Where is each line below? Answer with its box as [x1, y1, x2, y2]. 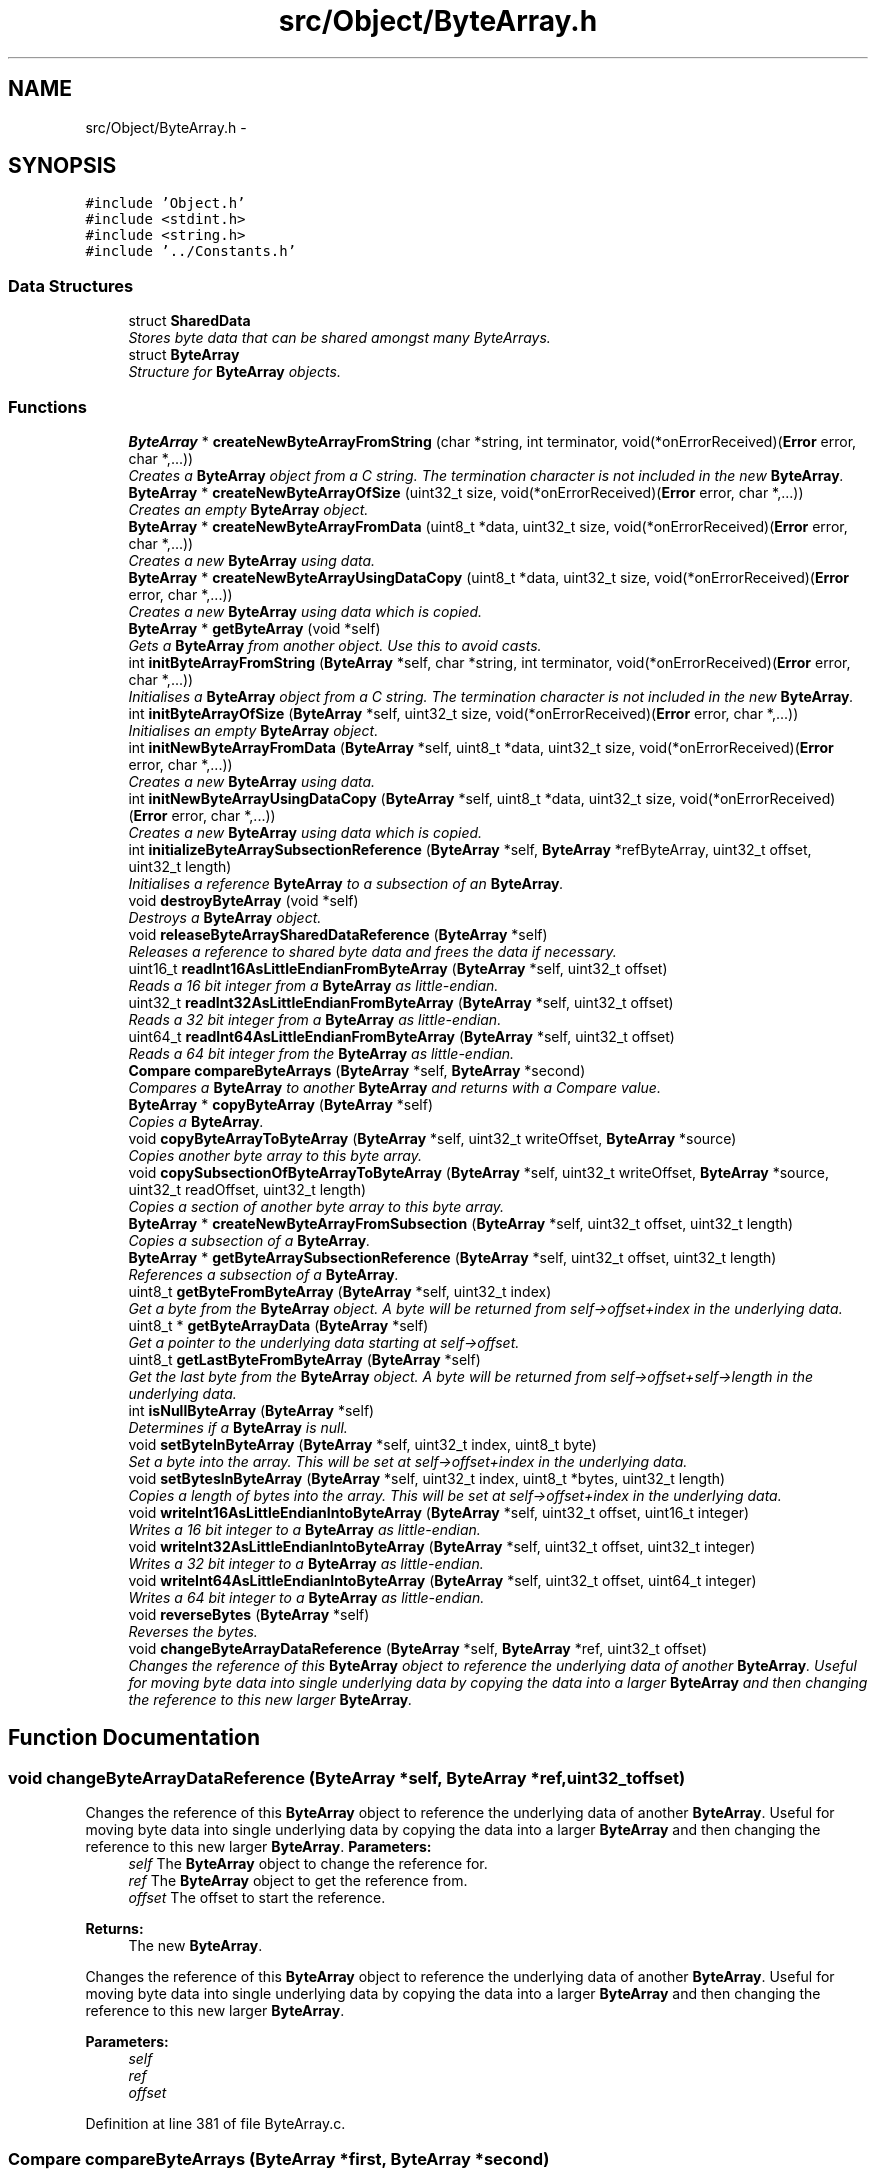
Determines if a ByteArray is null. [128, 1418, 348, 1436]
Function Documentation [8, 1725, 260, 1751]
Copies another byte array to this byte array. [128, 1146, 422, 1164]
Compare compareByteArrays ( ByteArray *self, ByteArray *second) [128, 1061, 586, 1079]
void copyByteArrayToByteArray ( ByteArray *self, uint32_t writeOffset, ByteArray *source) [128, 1129, 737, 1147]
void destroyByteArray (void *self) [128, 891, 359, 909]
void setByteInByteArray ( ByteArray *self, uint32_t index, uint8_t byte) [128, 1435, 597, 1453]
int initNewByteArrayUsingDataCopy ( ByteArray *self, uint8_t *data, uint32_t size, [128, 789, 676, 807]
